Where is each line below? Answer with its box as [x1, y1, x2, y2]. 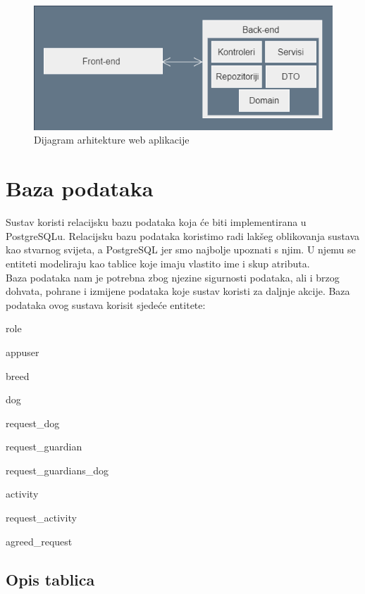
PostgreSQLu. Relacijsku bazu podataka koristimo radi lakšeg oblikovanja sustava [6, 228, 360, 243]
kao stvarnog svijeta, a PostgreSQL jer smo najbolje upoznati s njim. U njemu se [6, 242, 356, 257]
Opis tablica [6, 568, 95, 590]
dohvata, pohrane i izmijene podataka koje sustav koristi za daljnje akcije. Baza [6, 284, 350, 298]
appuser [6, 344, 39, 359]
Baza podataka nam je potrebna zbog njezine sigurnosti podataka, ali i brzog [6, 270, 340, 284]
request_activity [6, 510, 77, 525]
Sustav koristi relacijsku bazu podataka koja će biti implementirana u [6, 215, 307, 229]
